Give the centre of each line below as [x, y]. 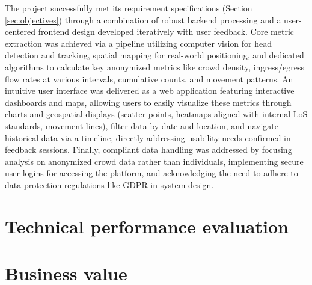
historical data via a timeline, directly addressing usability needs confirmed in [148, 137]
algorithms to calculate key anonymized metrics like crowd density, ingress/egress [155, 66]
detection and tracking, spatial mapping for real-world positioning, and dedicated [154, 55]
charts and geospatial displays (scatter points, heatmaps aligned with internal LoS [156, 114]
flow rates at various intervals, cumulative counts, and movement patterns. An [149, 78]
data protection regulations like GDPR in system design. [109, 184]
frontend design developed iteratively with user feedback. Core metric [166, 32]
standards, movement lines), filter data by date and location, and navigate [142, 125]
